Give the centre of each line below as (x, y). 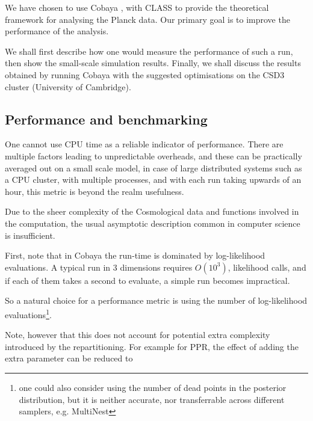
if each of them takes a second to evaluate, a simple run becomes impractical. (147, 280)
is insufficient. (30, 235)
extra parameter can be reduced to (69, 358)
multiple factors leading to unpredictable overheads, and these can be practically (153, 155)
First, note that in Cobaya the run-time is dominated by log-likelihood (135, 255)
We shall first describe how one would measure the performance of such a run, (149, 51)
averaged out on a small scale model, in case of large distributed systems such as (153, 167)
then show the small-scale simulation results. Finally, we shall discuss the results (153, 63)
